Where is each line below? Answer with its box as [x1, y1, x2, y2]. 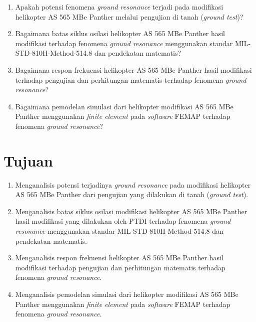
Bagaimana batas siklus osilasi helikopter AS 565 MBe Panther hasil [15, 28, 225, 39]
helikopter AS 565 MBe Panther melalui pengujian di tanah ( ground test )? [15, 11, 243, 22]
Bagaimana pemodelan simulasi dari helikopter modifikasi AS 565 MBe [15, 101, 233, 111]
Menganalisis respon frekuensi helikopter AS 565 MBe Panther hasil [15, 252, 223, 263]
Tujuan [3, 150, 53, 171]
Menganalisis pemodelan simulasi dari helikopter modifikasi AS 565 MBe [15, 289, 238, 299]
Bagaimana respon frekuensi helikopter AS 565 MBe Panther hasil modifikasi [15, 64, 252, 75]
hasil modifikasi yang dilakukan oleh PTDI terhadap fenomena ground [15, 216, 231, 226]
